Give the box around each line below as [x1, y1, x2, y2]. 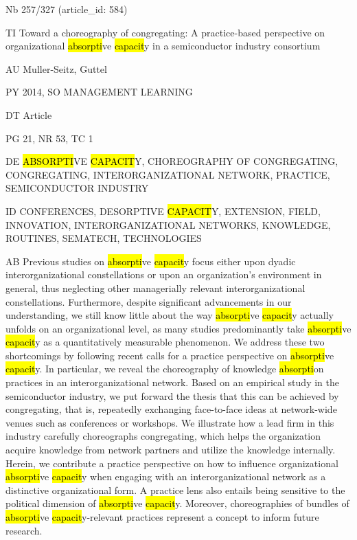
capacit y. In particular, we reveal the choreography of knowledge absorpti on [5, 361, 324, 376]
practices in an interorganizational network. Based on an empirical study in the [5, 375, 339, 390]
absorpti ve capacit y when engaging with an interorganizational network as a [5, 469, 326, 484]
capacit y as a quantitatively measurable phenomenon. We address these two [5, 335, 325, 349]
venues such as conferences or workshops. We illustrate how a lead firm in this [5, 415, 334, 429]
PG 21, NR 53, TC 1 [5, 131, 93, 145]
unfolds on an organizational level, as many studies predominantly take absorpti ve [5, 321, 352, 335]
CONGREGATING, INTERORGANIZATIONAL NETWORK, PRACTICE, [5, 167, 330, 181]
